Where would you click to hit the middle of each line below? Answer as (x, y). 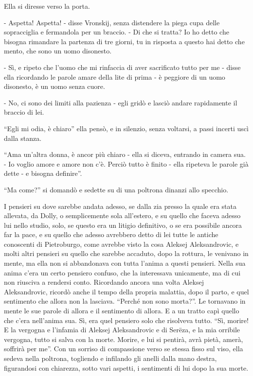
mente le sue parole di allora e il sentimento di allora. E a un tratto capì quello (122, 311)
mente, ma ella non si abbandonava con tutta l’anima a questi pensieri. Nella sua (125, 263)
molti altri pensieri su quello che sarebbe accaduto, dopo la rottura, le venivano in (126, 253)
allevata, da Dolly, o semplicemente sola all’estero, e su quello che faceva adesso (122, 215)
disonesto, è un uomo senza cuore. (54, 86)
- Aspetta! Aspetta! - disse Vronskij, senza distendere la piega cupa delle (112, 22)
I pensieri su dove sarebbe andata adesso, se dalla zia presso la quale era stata (120, 206)
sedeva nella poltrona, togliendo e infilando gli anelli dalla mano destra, (110, 358)
